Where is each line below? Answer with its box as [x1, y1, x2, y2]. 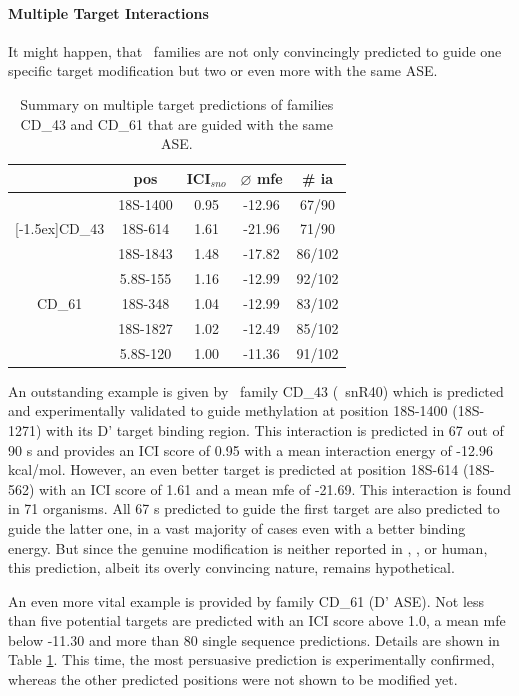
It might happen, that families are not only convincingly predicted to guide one [8, 40, 502, 61]
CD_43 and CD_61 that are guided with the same [20, 113, 333, 134]
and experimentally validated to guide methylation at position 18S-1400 [8, 400, 448, 421]
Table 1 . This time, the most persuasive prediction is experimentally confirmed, [8, 649, 495, 670]
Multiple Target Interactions [8, 2, 209, 23]
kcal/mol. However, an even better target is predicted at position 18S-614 [8, 459, 459, 480]
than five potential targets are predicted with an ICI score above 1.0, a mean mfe [8, 610, 506, 631]
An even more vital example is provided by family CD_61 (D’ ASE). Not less [8, 590, 485, 611]
